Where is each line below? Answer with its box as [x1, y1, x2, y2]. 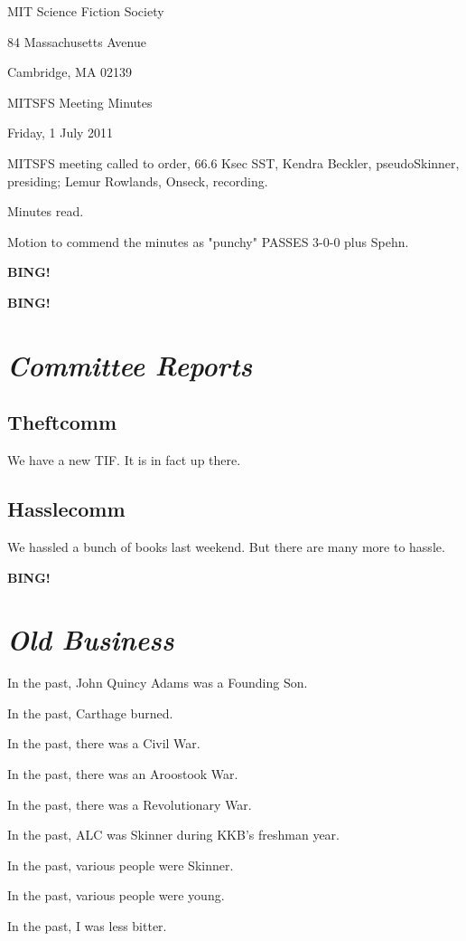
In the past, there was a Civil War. [7, 734, 200, 753]
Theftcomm [7, 408, 117, 436]
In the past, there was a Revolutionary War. [7, 794, 252, 813]
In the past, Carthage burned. [7, 703, 173, 722]
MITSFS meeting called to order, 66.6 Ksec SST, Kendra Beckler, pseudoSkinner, [7, 153, 460, 172]
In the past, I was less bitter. [7, 916, 167, 935]
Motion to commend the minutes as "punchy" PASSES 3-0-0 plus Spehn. [7, 232, 409, 251]
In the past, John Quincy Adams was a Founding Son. [7, 673, 308, 692]
